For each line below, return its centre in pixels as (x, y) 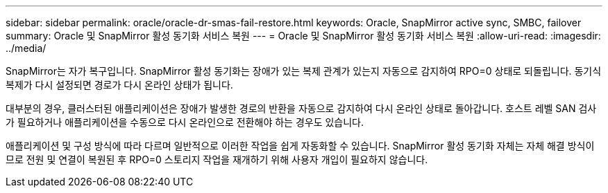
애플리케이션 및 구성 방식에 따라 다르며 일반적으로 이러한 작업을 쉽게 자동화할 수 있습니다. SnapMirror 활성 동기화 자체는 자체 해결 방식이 (300, 146)
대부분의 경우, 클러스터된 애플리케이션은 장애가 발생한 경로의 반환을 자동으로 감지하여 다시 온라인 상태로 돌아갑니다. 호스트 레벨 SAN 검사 (301, 108)
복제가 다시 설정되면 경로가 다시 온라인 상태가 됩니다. (119, 85)
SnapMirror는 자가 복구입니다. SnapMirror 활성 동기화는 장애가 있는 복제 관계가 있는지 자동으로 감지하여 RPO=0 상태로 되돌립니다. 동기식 (304, 71)
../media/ (26, 48)
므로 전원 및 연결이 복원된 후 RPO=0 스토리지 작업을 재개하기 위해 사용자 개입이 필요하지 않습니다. (217, 159)
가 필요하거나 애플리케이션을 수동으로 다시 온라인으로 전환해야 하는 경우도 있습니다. (185, 122)
